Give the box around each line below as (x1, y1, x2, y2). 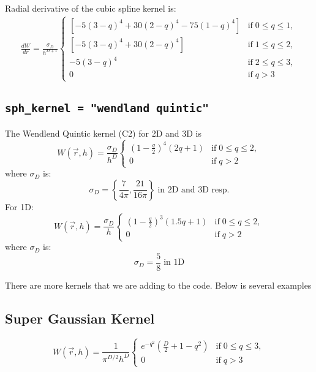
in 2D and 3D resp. (157, 185, 230, 194)
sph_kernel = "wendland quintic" (5, 102, 209, 115)
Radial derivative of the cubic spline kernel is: (5, 2, 176, 14)
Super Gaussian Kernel (5, 309, 155, 328)
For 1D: (5, 200, 34, 213)
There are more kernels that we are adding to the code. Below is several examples (5, 279, 312, 292)
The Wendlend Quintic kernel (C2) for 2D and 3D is (5, 126, 202, 139)
